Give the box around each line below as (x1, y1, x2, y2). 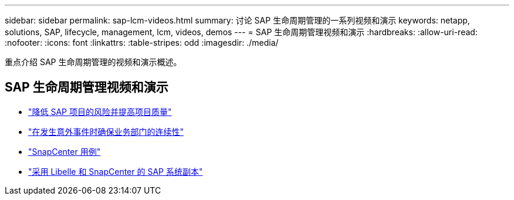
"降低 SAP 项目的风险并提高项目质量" (28, 106, 172, 117)
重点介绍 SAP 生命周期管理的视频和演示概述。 (5, 57, 182, 67)
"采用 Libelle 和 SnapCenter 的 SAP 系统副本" (28, 166, 203, 177)
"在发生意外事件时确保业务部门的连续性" (28, 126, 184, 137)
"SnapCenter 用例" (28, 146, 101, 157)
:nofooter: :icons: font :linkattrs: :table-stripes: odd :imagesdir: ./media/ (5, 38, 279, 48)
